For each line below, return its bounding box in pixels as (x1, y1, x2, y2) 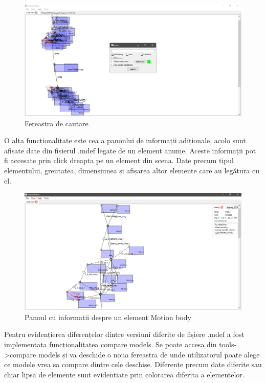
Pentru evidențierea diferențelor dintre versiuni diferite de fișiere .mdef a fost (4, 329, 245, 340)
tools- (219, 339, 237, 349)
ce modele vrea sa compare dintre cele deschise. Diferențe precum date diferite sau (4, 359, 262, 370)
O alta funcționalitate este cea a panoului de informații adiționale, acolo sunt (4, 135, 246, 146)
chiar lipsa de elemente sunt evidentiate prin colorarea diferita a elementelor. (4, 369, 245, 379)
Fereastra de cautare (25, 118, 88, 128)
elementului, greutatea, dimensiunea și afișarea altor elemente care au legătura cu (4, 165, 259, 175)
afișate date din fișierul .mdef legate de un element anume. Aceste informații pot (4, 145, 256, 155)
